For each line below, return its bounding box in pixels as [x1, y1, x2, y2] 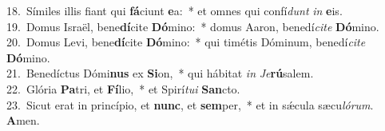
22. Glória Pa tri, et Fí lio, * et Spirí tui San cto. [6, 80, 240, 97]
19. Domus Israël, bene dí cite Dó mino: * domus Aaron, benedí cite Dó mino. [6, 18, 379, 34]
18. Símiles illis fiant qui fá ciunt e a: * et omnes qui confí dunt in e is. [6, 2, 343, 18]
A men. [6, 112, 40, 129]
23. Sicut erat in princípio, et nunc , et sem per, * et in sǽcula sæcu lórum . [6, 96, 374, 113]
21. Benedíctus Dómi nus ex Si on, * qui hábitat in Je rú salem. [6, 65, 314, 81]
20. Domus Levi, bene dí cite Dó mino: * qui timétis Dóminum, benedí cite [6, 34, 366, 50]
